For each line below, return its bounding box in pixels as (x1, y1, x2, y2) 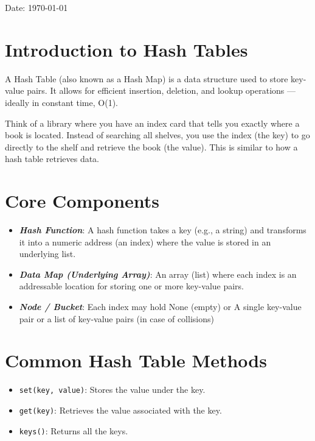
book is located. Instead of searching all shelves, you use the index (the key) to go (5, 129, 310, 141)
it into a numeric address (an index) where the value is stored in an (19, 235, 271, 248)
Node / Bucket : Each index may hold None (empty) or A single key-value (19, 300, 302, 312)
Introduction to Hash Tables (5, 37, 248, 62)
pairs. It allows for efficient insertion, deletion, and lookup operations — (27, 84, 296, 97)
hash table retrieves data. (5, 152, 100, 165)
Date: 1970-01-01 (5, 1, 68, 13)
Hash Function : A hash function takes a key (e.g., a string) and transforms (19, 224, 306, 236)
